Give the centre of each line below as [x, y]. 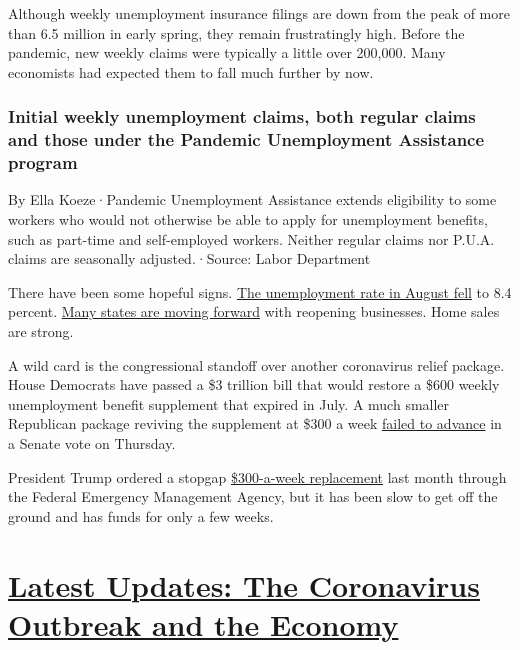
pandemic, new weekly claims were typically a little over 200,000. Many [227, 52]
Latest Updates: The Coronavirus [244, 584]
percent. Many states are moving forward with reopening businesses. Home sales [254, 311]
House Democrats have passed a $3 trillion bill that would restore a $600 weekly [254, 384]
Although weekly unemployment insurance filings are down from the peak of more [259, 13]
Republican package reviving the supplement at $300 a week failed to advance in [255, 423]
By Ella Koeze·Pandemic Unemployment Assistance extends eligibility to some [252, 199]
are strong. [41, 331]
